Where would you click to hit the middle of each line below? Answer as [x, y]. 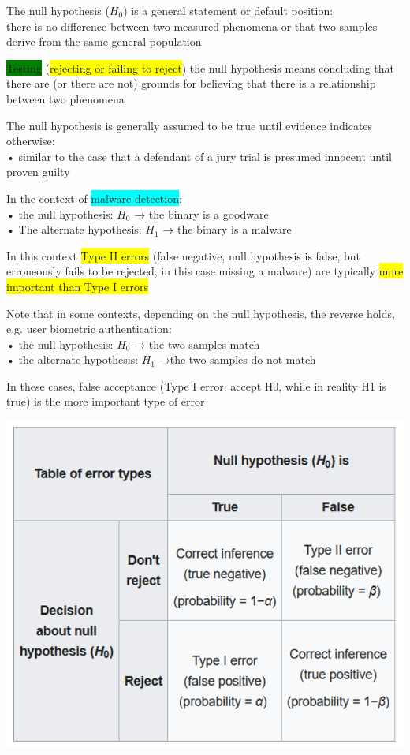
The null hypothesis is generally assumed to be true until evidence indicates [190, 125]
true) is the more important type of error [106, 401]
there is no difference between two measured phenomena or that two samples [192, 26]
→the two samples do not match [237, 359]
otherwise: [31, 141]
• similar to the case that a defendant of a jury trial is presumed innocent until [199, 156]
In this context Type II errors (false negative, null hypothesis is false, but [184, 255]
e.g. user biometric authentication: [89, 329]
